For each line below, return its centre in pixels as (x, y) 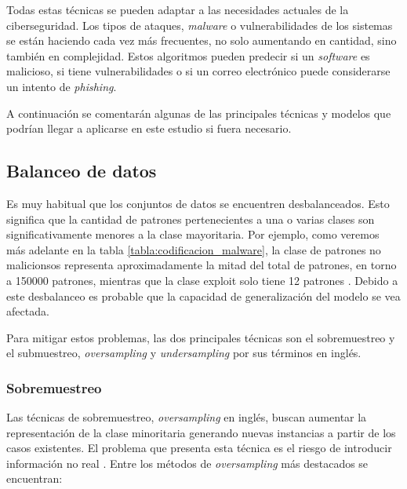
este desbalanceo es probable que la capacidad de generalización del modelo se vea (203, 296)
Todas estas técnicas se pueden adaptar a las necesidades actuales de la (178, 9)
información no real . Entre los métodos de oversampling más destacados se (187, 463)
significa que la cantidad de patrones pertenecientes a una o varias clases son (191, 219)
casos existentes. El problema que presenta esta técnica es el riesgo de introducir (199, 448)
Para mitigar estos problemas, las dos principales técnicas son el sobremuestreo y (201, 337)
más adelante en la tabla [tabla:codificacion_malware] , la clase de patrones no (194, 249)
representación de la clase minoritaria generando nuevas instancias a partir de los (201, 432)
